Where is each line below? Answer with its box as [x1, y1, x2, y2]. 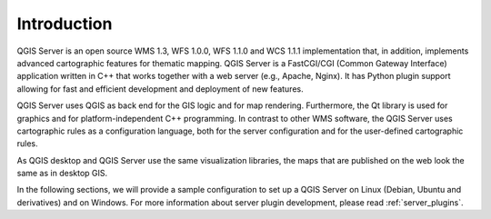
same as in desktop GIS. [16, 168, 108, 179]
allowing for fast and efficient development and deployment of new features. [16, 83, 304, 95]
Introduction [16, 14, 113, 34]
